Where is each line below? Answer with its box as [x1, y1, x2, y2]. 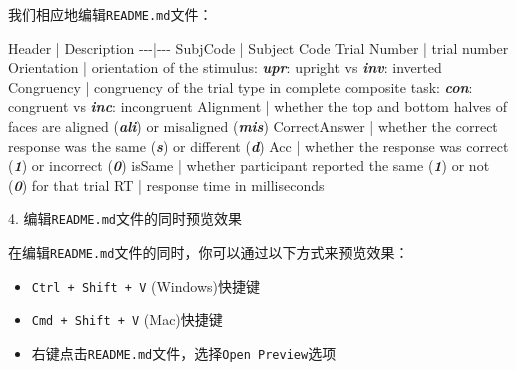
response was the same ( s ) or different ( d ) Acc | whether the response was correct [8, 135, 509, 156]
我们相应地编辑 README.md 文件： [8, 4, 213, 24]
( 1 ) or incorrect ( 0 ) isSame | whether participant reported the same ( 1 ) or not [8, 155, 490, 176]
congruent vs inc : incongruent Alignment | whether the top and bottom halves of [8, 96, 508, 117]
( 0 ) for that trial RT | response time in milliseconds [8, 174, 325, 195]
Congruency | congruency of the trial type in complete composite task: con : [8, 76, 473, 97]
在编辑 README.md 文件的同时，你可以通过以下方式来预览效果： [8, 242, 409, 263]
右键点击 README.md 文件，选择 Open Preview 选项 [31, 343, 337, 364]
